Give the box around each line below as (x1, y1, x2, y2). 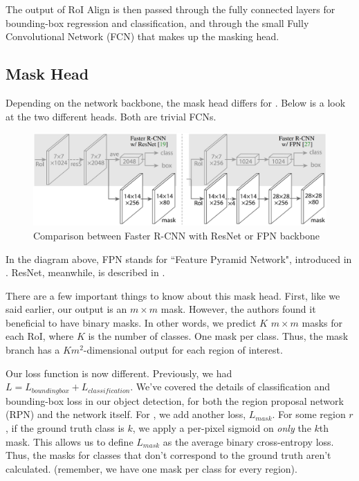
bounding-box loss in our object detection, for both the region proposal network (6, 393, 344, 408)
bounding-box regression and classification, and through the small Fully (6, 15, 309, 30)
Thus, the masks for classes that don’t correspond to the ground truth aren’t (6, 448, 331, 462)
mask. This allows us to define (6, 434, 134, 448)
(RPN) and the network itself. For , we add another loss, (6, 407, 246, 421)
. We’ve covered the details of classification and (130, 379, 331, 394)
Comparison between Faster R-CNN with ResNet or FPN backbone (33, 228, 320, 242)
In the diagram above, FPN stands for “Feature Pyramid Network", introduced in (6, 251, 352, 266)
